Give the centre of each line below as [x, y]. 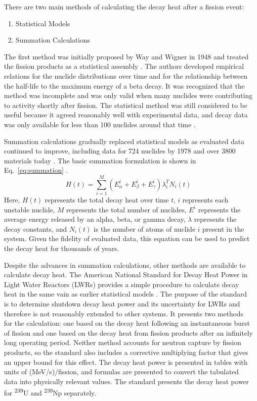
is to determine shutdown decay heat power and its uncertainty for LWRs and [122, 303]
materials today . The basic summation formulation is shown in [100, 160]
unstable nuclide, [30, 209]
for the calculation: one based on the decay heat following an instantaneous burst [127, 323]
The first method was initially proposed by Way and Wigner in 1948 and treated [126, 56]
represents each [206, 200]
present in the [223, 228]
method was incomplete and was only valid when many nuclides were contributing [128, 95]
